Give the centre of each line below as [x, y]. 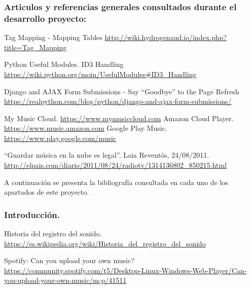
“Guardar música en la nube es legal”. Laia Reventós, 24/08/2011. [107, 155]
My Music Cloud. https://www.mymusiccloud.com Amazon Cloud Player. [119, 118]
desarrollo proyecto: [45, 18]
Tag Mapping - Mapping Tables [53, 37]
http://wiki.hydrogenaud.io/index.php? [166, 37]
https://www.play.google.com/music [60, 138]
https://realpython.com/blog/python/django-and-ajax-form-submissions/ [118, 101]
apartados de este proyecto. [47, 192]
